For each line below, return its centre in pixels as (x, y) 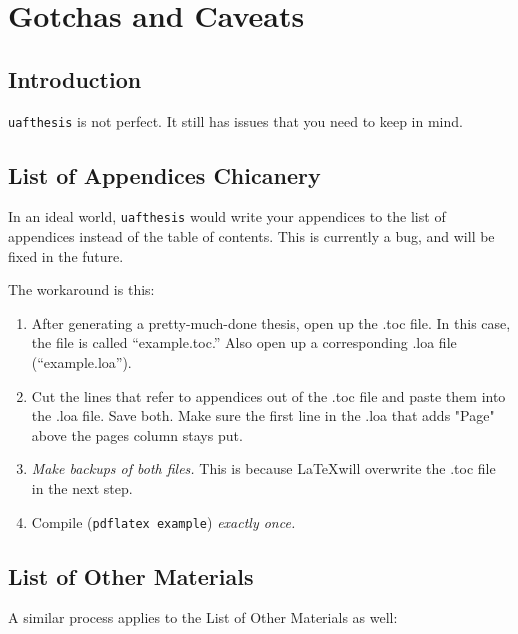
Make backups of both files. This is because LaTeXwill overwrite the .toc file (263, 468)
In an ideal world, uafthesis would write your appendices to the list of (227, 216)
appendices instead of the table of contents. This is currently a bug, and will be (251, 236)
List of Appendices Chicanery (164, 174)
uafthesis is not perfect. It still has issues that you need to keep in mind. (235, 120)
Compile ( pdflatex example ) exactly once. (163, 521)
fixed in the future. (66, 255)
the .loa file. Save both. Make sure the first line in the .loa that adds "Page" (263, 415)
